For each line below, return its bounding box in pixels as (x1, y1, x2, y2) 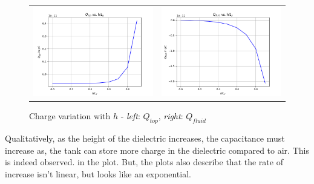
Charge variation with (29, 110, 111, 122)
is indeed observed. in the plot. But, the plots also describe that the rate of (5, 156, 283, 168)
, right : (158, 110, 183, 122)
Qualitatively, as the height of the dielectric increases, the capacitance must (5, 132, 285, 145)
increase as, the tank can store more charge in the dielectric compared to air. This (5, 143, 309, 156)
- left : (120, 110, 140, 122)
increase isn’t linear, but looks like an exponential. (5, 167, 191, 180)
